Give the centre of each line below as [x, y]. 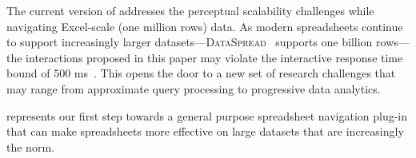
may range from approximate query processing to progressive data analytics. [194, 88]
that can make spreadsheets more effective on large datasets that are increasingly [205, 131]
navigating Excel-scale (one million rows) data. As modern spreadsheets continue [205, 26]
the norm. [30, 146]
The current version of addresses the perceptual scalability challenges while [190, 10]
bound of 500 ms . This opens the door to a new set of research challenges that [201, 73]
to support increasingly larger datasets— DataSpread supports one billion [190, 42]
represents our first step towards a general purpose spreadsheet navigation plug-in [207, 115]
